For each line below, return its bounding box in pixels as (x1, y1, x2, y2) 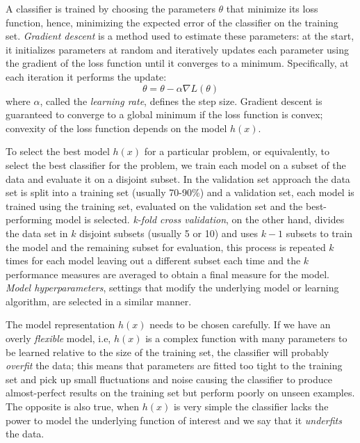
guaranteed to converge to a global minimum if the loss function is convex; (6, 107, 323, 122)
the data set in (6, 225, 68, 240)
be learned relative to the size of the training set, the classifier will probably (6, 344, 329, 359)
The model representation (6, 317, 115, 332)
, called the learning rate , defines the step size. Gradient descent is (40, 93, 322, 108)
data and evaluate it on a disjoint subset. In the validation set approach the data (6, 171, 350, 186)
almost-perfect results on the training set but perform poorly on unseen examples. (6, 385, 355, 400)
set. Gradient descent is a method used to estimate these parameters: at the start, (6, 29, 354, 43)
